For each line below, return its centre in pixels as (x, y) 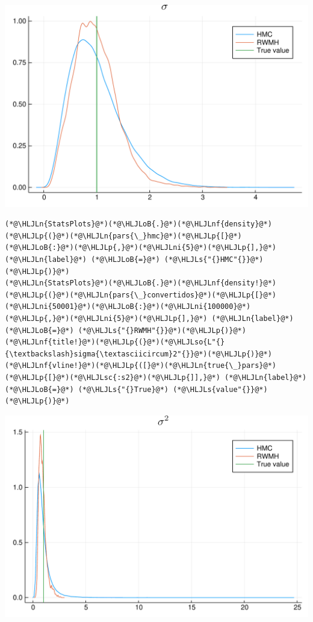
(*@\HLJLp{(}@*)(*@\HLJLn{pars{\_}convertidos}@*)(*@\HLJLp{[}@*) (141, 295)
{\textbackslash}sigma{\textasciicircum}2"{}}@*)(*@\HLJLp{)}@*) (138, 354)
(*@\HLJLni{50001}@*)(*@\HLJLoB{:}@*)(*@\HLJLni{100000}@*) (128, 307)
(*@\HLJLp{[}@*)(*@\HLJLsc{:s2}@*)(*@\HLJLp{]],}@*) (113, 377)
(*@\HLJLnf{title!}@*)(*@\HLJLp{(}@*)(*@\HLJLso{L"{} (115, 342)
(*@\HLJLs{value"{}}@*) (220, 389)
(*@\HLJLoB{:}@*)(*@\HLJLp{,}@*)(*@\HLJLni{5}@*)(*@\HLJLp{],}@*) (141, 248)
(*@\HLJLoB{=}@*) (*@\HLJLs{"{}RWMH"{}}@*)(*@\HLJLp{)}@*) (126, 330)
